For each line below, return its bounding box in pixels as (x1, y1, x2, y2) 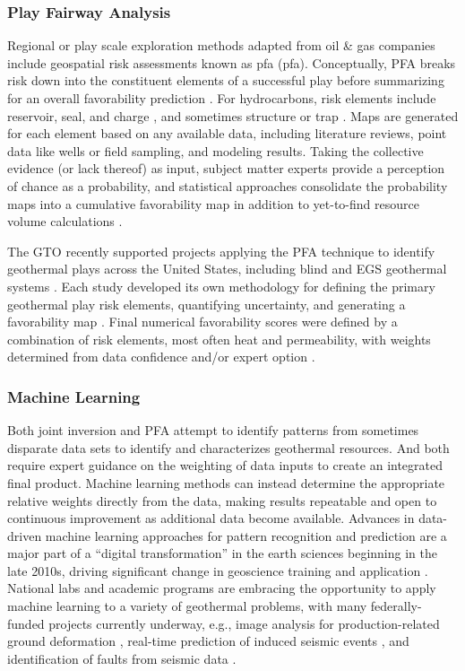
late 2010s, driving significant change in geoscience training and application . (7, 561, 428, 579)
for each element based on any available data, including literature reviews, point (7, 124, 447, 143)
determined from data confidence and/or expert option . (7, 347, 315, 366)
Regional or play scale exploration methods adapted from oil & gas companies (7, 36, 435, 55)
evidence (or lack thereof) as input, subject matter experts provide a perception (7, 159, 445, 178)
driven (7, 526, 42, 545)
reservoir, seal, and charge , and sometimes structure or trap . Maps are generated (7, 106, 459, 125)
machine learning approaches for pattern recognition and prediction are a (45, 526, 447, 545)
